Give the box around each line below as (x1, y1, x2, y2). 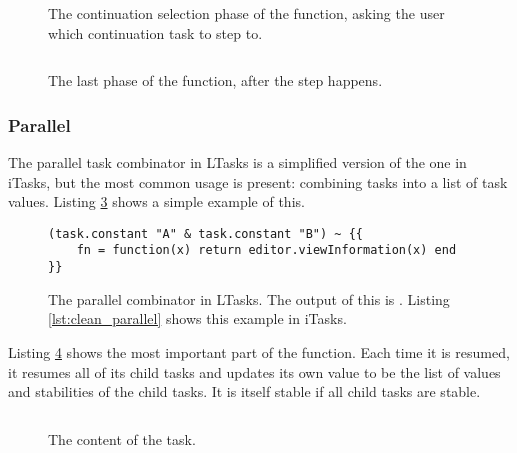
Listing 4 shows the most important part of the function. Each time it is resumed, (8, 341, 510, 362)
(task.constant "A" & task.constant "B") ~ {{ (48, 226, 363, 241)
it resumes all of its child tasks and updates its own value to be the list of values (8, 361, 501, 382)
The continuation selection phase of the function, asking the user (48, 3, 445, 23)
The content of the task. (48, 428, 196, 449)
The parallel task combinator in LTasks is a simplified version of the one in (8, 152, 467, 172)
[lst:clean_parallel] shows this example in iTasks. (48, 308, 347, 329)
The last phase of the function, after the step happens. (48, 70, 383, 91)
